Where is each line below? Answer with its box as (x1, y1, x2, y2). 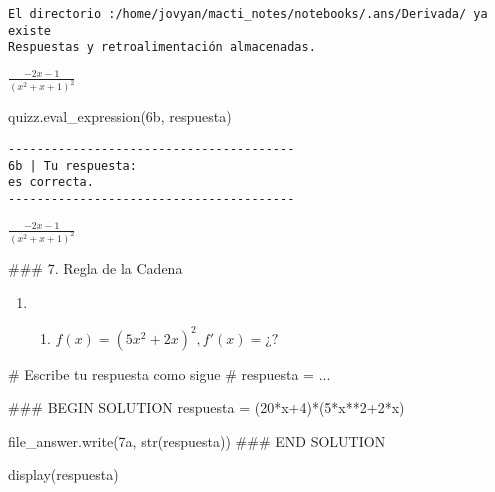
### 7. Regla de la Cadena (8, 257, 183, 278)
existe (8, 23, 51, 38)
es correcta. (8, 175, 94, 190)
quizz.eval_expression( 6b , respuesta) (8, 106, 232, 127)
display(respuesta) (8, 464, 119, 485)
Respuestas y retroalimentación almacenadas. (8, 40, 316, 55)
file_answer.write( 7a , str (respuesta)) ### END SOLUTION (8, 430, 386, 451)
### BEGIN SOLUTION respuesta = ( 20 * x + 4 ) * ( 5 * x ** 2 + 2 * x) (8, 397, 405, 418)
